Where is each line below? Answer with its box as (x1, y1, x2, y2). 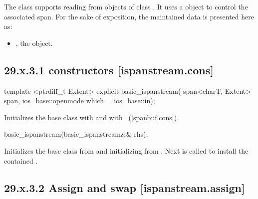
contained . (4, 155, 38, 166)
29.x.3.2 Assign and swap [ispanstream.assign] (4, 180, 245, 195)
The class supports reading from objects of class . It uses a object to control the (4, 1, 248, 11)
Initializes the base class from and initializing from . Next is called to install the (4, 145, 249, 156)
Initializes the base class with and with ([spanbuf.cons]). (4, 112, 179, 122)
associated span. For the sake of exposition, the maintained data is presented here (4, 11, 254, 21)
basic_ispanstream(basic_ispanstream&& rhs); (4, 129, 148, 139)
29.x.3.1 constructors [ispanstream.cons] (4, 62, 214, 77)
